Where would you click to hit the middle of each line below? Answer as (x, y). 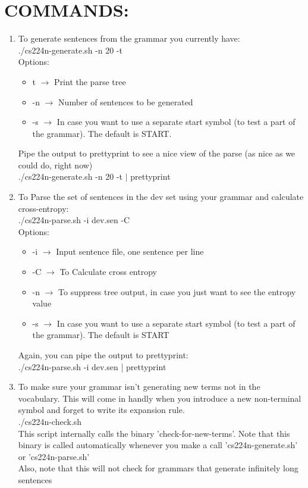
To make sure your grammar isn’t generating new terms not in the (139, 387)
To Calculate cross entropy (108, 272)
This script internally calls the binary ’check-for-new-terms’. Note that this (154, 433)
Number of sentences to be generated (126, 101)
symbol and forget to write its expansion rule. (101, 410)
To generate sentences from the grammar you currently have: (129, 38)
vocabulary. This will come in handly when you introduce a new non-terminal (160, 398)
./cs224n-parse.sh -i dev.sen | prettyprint (92, 366)
